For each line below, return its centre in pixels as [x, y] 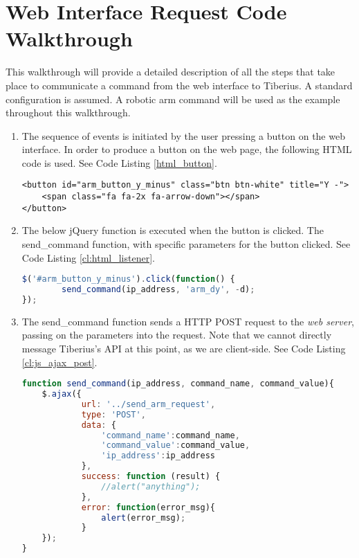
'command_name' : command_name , [171, 435]
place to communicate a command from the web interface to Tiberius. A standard [179, 85]
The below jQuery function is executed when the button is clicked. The [173, 230]
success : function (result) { [151, 477]
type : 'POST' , [113, 414]
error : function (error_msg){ [148, 507]
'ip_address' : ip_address [158, 456]
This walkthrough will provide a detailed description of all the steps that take [171, 72]
